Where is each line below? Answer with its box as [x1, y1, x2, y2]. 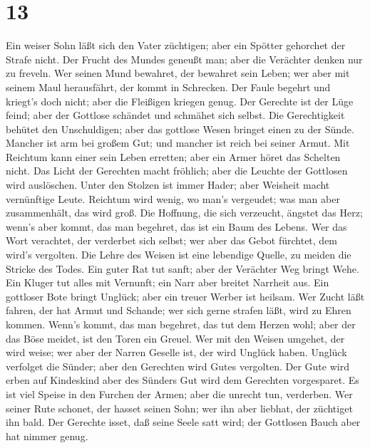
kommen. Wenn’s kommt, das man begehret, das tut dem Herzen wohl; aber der [6, 317, 356, 331]
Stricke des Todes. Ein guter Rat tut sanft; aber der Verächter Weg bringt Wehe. [6, 261, 359, 276]
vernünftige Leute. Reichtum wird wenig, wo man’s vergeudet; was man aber [6, 191, 340, 206]
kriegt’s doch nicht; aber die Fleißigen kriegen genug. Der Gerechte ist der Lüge [6, 93, 354, 108]
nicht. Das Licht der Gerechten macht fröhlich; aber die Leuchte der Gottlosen [6, 163, 348, 178]
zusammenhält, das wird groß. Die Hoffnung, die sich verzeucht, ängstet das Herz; [6, 205, 363, 220]
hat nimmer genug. [6, 428, 88, 443]
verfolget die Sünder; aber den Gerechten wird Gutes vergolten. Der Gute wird [6, 358, 349, 373]
